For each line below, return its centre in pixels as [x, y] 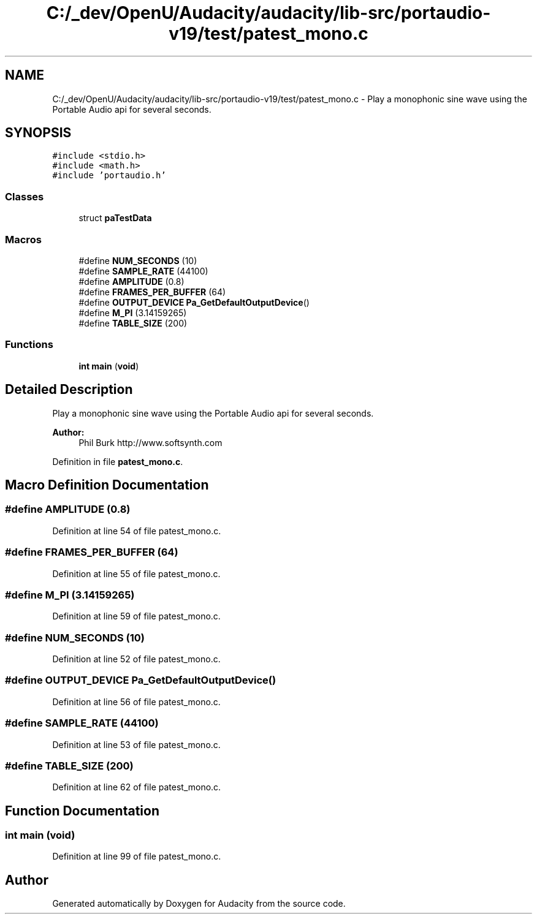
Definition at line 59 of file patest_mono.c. [136, 616]
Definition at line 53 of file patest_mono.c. [136, 744]
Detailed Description [69, 390]
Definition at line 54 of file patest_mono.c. [137, 531]
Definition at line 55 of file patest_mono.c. [136, 573]
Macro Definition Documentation [107, 485]
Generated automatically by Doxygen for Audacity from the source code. [199, 904]
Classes [25, 196]
